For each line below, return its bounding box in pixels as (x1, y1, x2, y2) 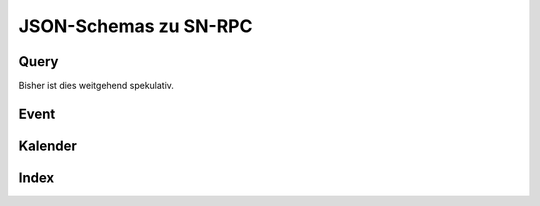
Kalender (18, 137, 77, 154)
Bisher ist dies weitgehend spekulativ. (18, 80, 175, 92)
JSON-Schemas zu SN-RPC (18, 15, 253, 37)
